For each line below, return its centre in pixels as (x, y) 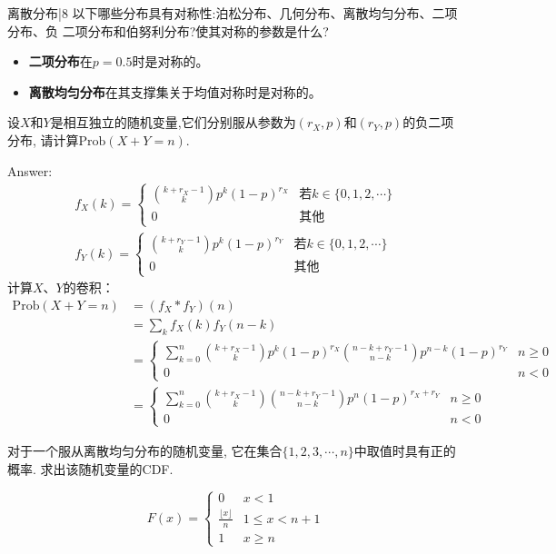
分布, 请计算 (43, 139)
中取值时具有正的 (405, 450)
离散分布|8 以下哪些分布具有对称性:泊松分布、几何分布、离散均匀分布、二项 (233, 13)
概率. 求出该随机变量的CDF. (90, 468)
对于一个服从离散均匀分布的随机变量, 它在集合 (145, 450)
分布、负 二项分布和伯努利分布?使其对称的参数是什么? (168, 30)
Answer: (30, 170)
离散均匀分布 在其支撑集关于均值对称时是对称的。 (175, 91)
